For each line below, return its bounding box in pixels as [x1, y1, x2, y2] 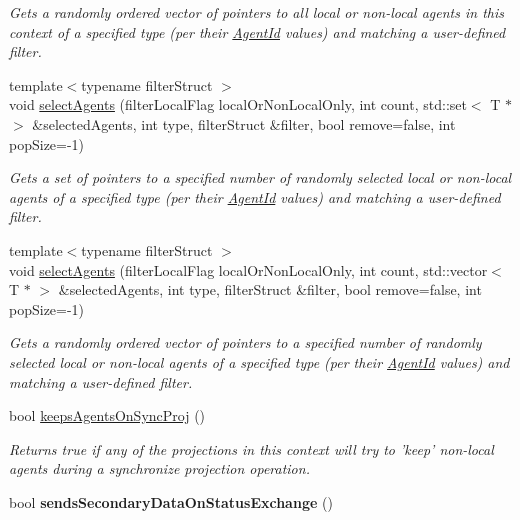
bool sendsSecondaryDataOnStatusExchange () [9, 491, 333, 512]
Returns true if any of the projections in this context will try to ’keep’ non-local [9, 438, 494, 459]
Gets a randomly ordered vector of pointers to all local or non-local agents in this [9, 2, 505, 22]
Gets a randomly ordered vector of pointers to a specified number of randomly [9, 332, 482, 353]
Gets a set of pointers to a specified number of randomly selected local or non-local [9, 167, 512, 188]
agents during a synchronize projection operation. [9, 458, 310, 479]
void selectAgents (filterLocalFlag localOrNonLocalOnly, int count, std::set [9, 94, 467, 115]
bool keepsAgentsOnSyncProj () [9, 405, 206, 426]
